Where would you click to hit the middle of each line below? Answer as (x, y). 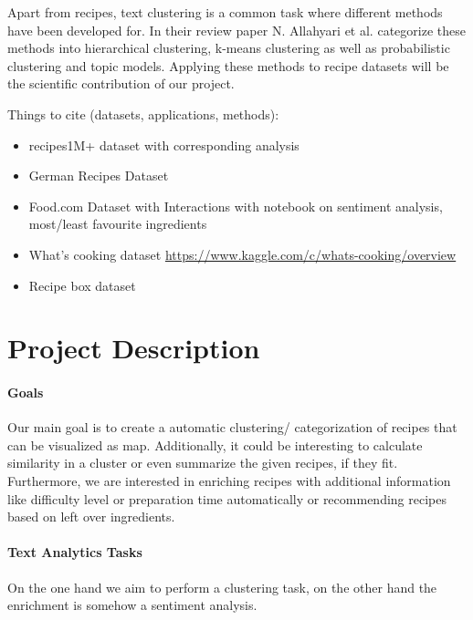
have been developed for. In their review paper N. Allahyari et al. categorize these (236, 30)
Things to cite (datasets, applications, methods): (143, 114)
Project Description (134, 348)
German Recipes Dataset (99, 176)
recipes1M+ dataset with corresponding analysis (164, 145)
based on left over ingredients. (91, 517)
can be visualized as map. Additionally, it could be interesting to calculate (215, 444)
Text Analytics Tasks (75, 552)
